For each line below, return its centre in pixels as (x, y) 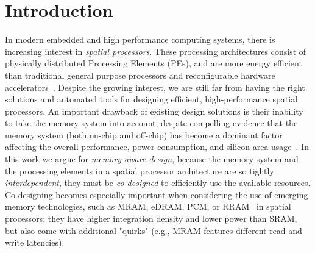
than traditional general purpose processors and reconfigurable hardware (140, 75)
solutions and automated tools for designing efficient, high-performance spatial (151, 99)
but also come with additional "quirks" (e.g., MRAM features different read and (154, 230)
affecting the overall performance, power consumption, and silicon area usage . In (157, 147)
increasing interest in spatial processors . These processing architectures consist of (156, 51)
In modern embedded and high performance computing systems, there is (140, 39)
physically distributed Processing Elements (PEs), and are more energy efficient (154, 63)
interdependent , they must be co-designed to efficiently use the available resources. (158, 183)
